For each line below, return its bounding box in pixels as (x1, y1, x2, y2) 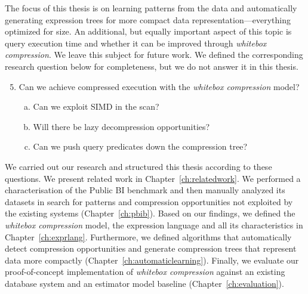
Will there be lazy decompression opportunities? (33, 120, 210, 132)
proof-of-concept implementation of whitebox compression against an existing (5, 265, 285, 278)
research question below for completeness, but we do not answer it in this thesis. (5, 60, 298, 72)
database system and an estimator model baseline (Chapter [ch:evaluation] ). (5, 277, 284, 289)
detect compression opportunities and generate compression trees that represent (5, 242, 297, 255)
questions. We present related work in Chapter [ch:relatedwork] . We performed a (5, 172, 301, 184)
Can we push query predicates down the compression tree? (33, 140, 248, 153)
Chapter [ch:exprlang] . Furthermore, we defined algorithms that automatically (5, 230, 292, 243)
